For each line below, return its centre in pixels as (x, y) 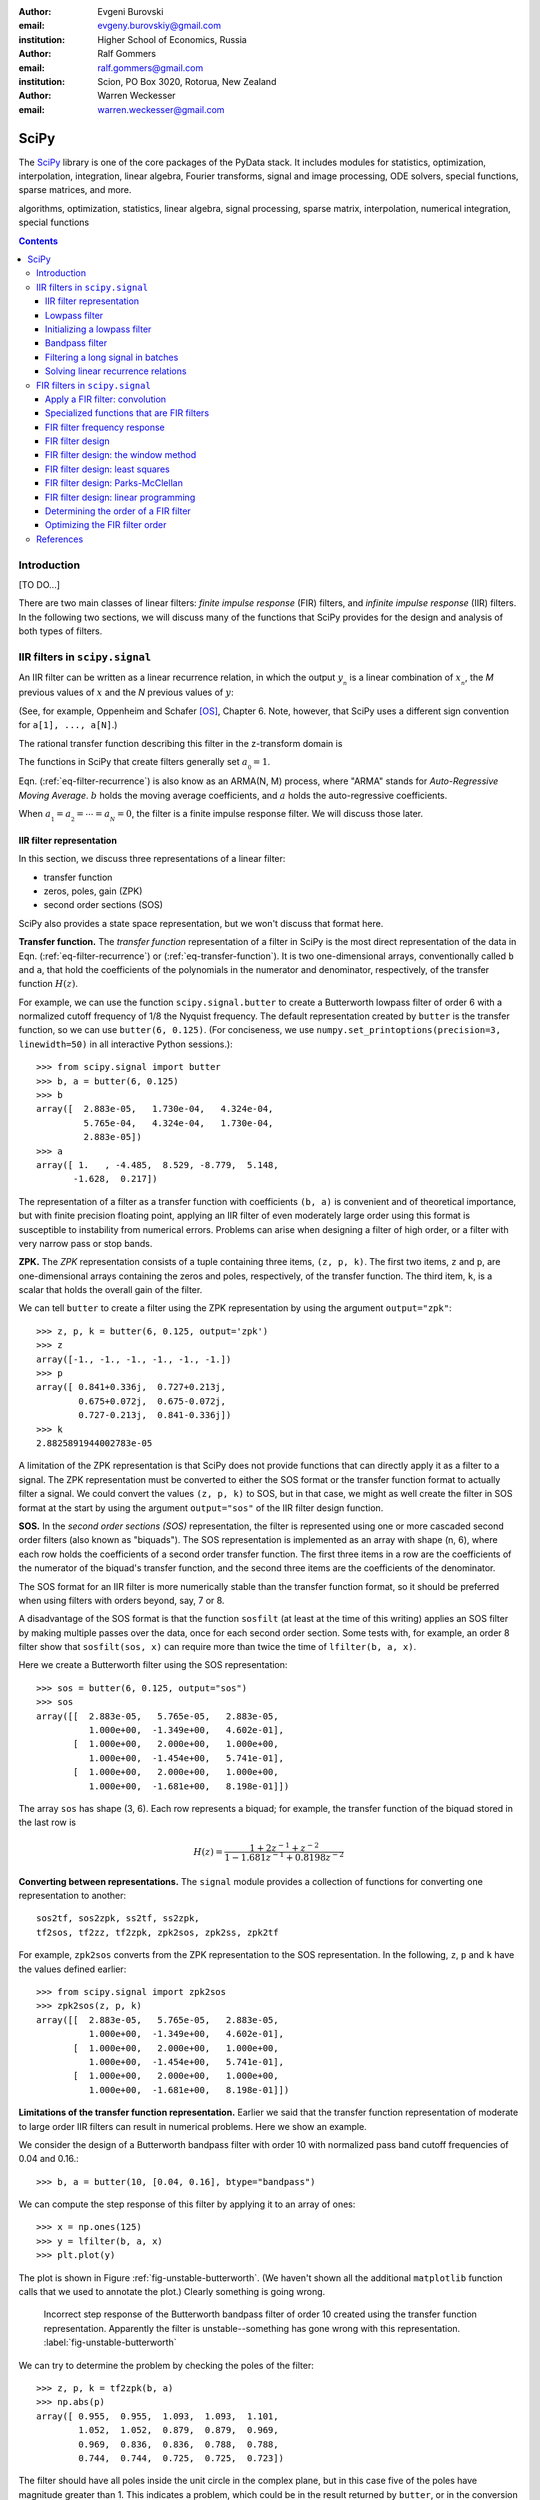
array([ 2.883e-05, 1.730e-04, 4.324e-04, (155, 1109)
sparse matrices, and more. (75, 190)
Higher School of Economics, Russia (172, 39)
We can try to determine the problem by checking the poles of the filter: (166, 2365)
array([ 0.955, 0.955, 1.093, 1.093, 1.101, (157, 2416)
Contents (38, 241)
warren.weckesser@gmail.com (161, 109)
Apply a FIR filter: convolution (106, 399)
